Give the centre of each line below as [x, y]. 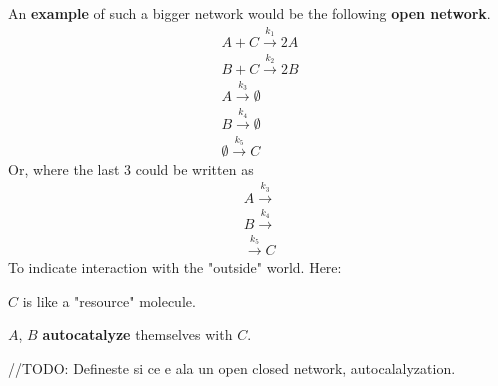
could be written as [194, 168]
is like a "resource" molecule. [109, 300]
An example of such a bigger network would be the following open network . [249, 13]
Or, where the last [64, 168]
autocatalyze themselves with [137, 334]
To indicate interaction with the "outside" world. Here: [175, 267]
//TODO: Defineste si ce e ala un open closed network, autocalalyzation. [232, 367]
